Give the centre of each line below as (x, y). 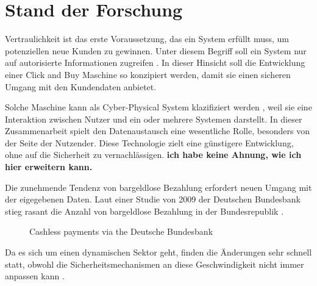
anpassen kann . (35, 276)
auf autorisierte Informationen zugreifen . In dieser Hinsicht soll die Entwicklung (155, 63)
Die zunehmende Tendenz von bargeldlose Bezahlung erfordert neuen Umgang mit (158, 187)
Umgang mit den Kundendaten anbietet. (81, 86)
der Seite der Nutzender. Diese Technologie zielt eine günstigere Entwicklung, (149, 142)
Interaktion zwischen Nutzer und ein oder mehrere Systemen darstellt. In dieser (154, 119)
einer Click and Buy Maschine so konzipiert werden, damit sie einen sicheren (148, 74)
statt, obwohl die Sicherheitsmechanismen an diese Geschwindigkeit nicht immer (155, 264)
